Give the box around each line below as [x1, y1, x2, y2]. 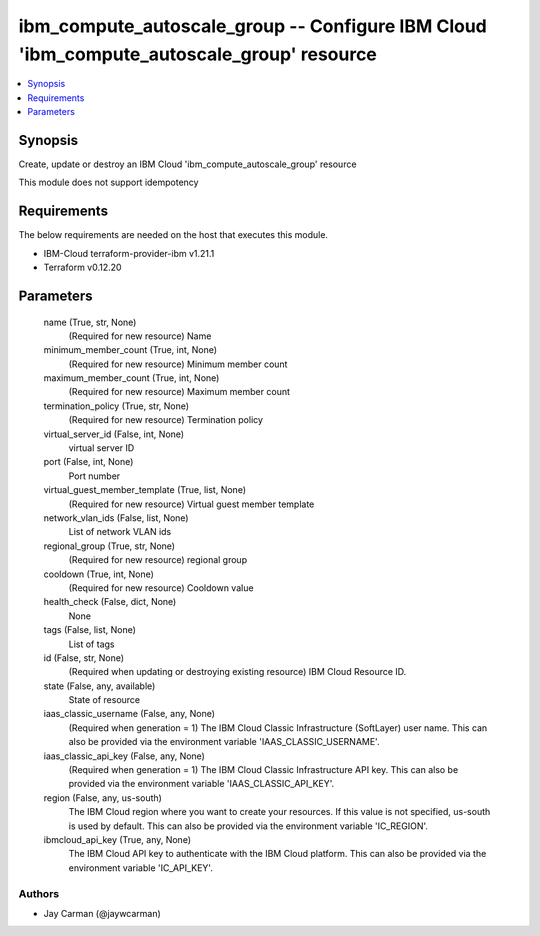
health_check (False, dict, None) [43, 596, 177, 608]
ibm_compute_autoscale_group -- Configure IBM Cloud [18, 15, 487, 37]
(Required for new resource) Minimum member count [68, 358, 288, 370]
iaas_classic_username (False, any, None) [43, 708, 215, 720]
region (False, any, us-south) [43, 791, 162, 804]
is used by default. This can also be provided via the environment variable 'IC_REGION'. [68, 820, 429, 832]
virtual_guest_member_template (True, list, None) [43, 484, 247, 496]
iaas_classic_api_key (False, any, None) [43, 750, 205, 762]
